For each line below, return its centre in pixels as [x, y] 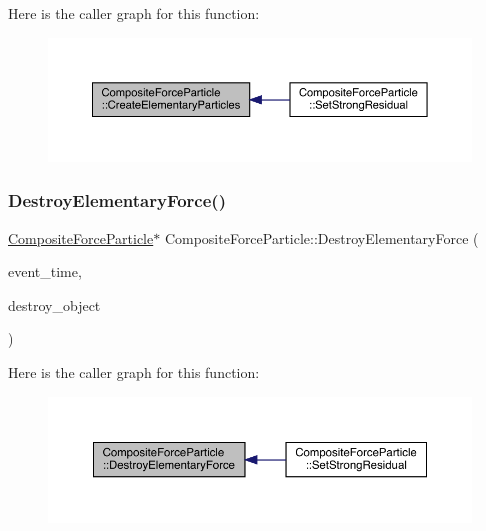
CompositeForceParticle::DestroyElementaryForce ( [321, 237]
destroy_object [54, 304]
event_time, [45, 271]
